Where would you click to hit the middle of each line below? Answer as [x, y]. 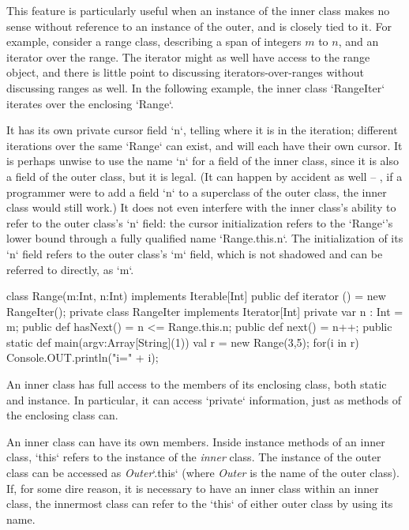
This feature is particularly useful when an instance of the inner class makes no [198, 10]
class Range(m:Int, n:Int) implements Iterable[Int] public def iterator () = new [196, 296]
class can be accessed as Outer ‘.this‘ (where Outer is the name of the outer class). [203, 473]
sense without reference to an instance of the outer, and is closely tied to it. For [199, 26]
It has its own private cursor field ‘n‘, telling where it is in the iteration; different [202, 130]
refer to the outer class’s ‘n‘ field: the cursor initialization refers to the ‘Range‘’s [200, 222]
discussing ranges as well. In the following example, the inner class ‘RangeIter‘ [196, 87]
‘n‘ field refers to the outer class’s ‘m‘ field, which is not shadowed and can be [195, 253]
